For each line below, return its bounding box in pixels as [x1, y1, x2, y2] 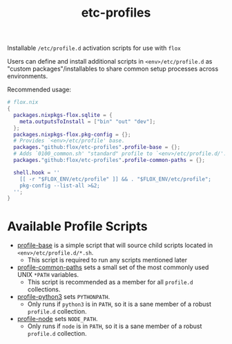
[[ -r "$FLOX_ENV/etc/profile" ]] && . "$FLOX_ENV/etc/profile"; [19, 175, 212, 183]
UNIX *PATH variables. [17, 271, 79, 279]
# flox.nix [7, 99, 39, 106]
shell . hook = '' [13, 169, 60, 176]
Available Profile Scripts [7, 218, 148, 234]
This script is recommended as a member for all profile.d [27, 278, 193, 287]
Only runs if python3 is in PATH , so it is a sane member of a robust [27, 300, 212, 309]
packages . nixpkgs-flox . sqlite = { [13, 111, 113, 118]
